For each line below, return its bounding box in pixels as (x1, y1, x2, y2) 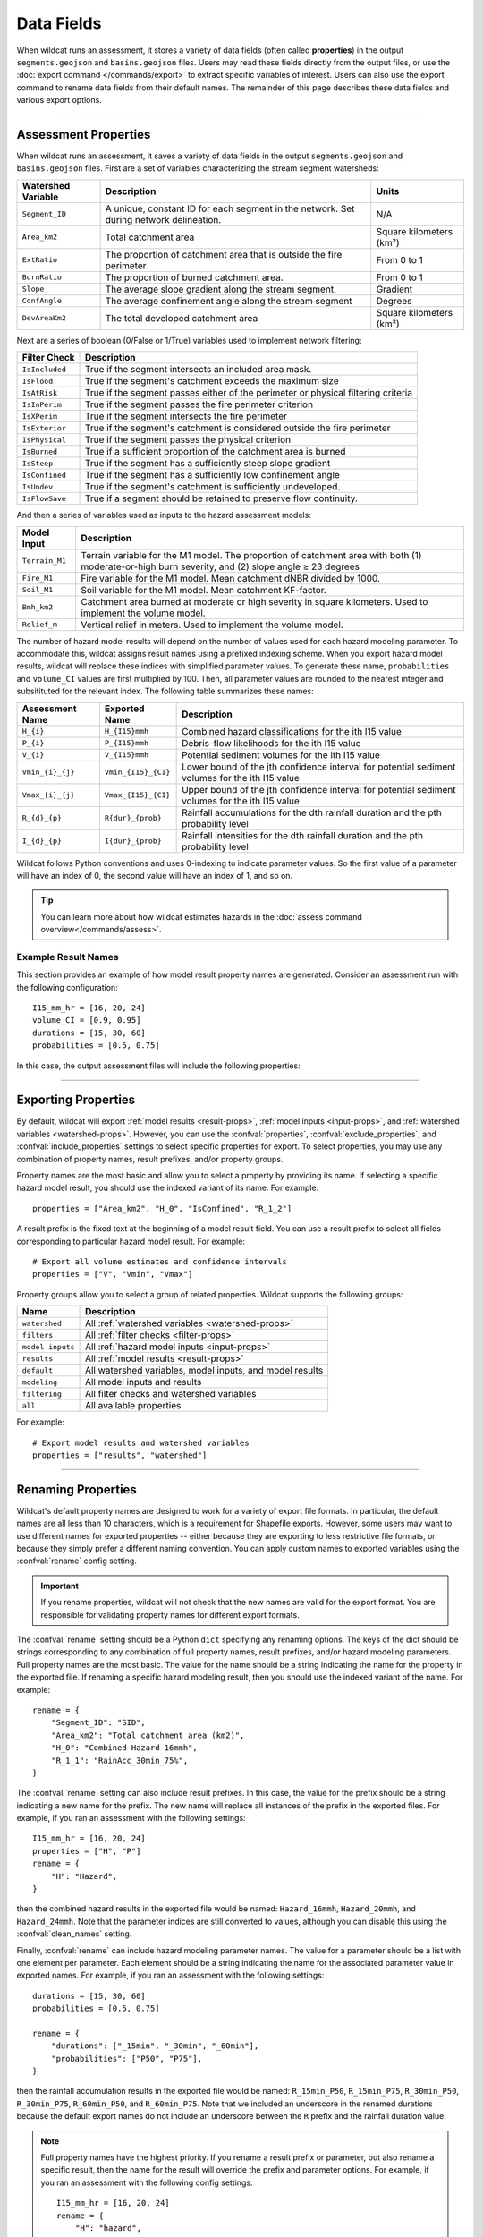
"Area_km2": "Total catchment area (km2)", (50, 1730, 245, 1740)
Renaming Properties (16, 1482, 138, 1497)
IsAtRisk (21, 387, 58, 397)
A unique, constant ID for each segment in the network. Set (105, 202, 355, 215)
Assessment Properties (16, 126, 151, 142)
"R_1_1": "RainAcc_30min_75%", (50, 1755, 189, 1765)
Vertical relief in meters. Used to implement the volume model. (80, 618, 343, 631)
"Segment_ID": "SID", (50, 1718, 147, 1728)
